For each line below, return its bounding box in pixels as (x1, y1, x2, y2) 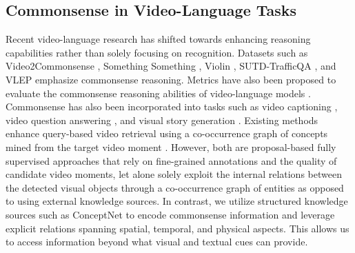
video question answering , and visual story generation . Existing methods (6, 112, 318, 127)
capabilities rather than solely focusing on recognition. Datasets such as (6, 45, 308, 59)
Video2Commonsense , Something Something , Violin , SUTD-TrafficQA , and (6, 59, 336, 73)
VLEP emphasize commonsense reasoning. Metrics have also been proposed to (6, 72, 336, 86)
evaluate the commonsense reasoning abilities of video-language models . (6, 85, 311, 100)
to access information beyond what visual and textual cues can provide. (6, 234, 308, 249)
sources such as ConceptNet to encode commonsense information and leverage (6, 207, 335, 221)
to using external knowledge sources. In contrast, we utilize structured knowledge (6, 194, 348, 208)
